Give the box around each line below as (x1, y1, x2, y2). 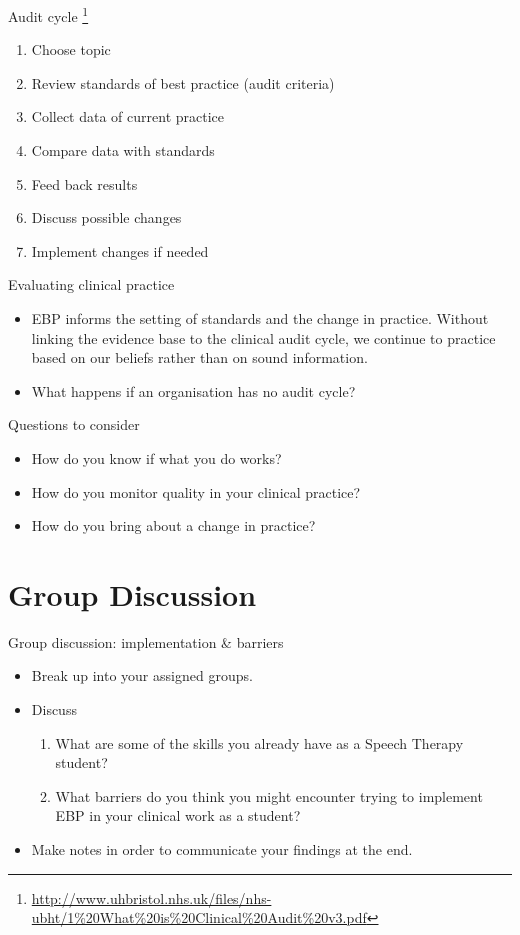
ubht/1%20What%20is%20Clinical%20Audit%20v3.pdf (31, 907, 367, 928)
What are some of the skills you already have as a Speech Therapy (55, 732, 464, 753)
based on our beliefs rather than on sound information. (31, 347, 368, 368)
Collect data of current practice (31, 106, 225, 127)
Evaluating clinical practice (8, 274, 175, 295)
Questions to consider (8, 414, 140, 435)
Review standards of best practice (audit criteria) (31, 72, 335, 93)
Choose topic (31, 39, 111, 60)
